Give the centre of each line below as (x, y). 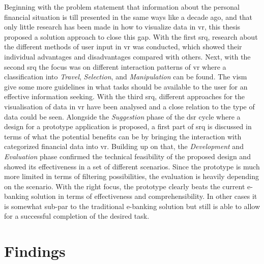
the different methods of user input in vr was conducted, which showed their (123, 47)
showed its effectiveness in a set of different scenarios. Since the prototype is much (132, 166)
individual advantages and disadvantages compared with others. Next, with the (127, 56)
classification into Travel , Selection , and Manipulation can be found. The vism (126, 77)
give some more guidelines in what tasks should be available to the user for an (126, 86)
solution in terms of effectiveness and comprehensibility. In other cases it (144, 196)
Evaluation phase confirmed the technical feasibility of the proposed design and (127, 156)
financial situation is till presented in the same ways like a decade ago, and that (128, 17)
